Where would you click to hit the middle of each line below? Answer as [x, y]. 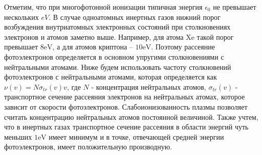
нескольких [21, 17]
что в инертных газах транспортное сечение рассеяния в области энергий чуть [126, 127]
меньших [18, 136]
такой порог [215, 36]
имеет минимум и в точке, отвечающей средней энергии [136, 136]
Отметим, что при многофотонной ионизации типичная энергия [103, 7]
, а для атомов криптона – [93, 47]
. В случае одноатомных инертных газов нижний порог [135, 17]
